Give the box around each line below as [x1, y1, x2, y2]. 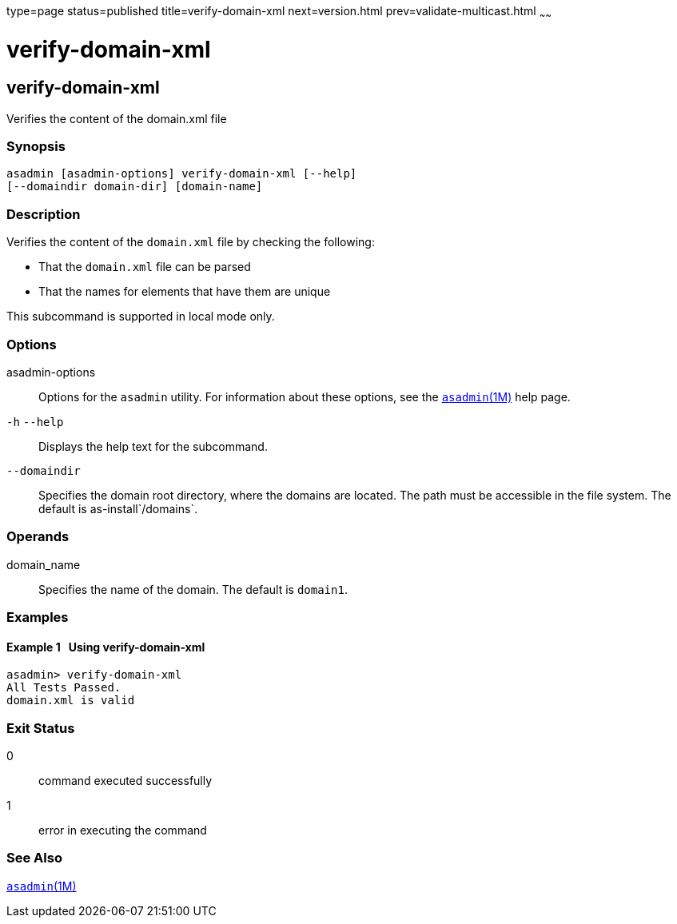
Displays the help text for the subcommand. [38, 439, 268, 453]
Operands [6, 528, 70, 545]
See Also [6, 850, 62, 866]
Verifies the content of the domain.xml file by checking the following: [6, 235, 375, 249]
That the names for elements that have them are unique [38, 285, 331, 299]
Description [6, 205, 81, 222]
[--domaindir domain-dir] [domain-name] [6, 180, 263, 193]
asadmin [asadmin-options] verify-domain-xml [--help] [6, 167, 357, 181]
